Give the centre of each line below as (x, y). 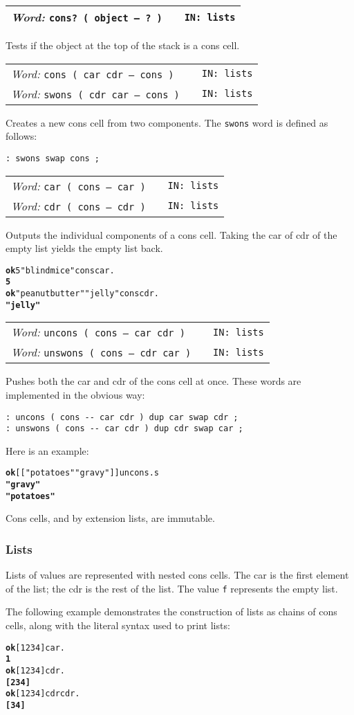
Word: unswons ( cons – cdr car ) (101, 352)
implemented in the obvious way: (75, 394)
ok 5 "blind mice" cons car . (60, 270)
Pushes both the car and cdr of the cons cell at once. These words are (153, 381)
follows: (21, 136)
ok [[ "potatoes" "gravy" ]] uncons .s (82, 473)
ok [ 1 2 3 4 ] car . (36, 648)
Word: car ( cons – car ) (78, 185)
